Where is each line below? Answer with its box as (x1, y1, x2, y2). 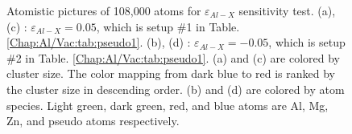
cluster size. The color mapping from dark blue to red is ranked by (6, 65, 336, 82)
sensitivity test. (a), (238, 2, 336, 18)
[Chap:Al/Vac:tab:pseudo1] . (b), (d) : (6, 34, 191, 51)
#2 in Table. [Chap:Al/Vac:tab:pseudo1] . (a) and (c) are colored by (6, 49, 340, 66)
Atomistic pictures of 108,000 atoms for (6, 2, 201, 18)
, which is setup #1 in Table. (96, 18, 240, 35)
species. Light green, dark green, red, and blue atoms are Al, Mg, (6, 96, 329, 113)
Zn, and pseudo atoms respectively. (6, 112, 180, 129)
